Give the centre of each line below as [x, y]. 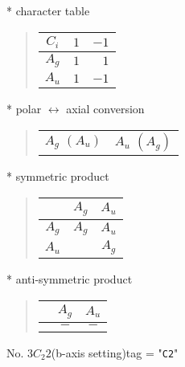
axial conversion [105, 109]
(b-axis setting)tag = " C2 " [115, 352]
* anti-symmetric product [70, 279]
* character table [48, 10]
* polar [24, 109]
